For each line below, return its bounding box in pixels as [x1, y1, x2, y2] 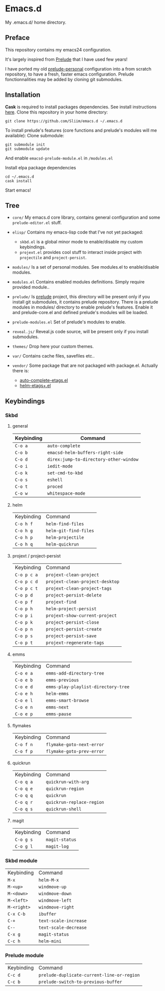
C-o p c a [14, 572, 38, 578]
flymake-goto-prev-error [46, 749, 105, 754]
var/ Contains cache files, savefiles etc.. [12, 353, 95, 359]
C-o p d [14, 593, 33, 598]
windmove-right [39, 905, 74, 910]
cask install [5, 178, 32, 183]
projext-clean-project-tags [46, 586, 112, 592]
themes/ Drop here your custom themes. [12, 344, 94, 350]
